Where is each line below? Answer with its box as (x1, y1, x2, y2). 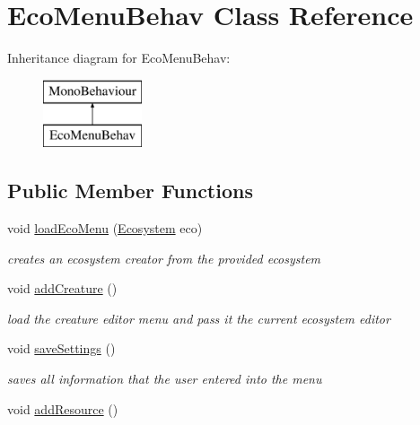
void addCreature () (7, 279, 118, 298)
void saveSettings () (7, 339, 116, 358)
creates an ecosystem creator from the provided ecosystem (7, 248, 321, 267)
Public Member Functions (7, 177, 253, 204)
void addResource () (7, 399, 118, 418)
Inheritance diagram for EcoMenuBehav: (7, 48, 231, 67)
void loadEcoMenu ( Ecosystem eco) (7, 219, 203, 238)
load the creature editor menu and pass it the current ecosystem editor (7, 308, 390, 327)
